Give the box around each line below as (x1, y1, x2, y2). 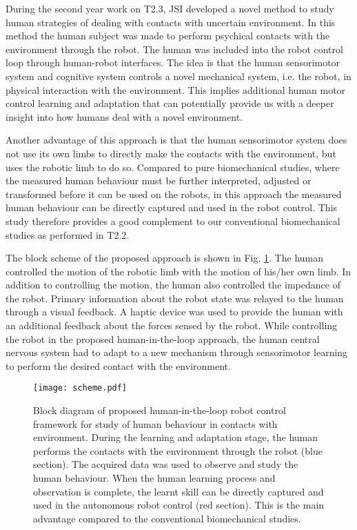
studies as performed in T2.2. (6, 227, 130, 242)
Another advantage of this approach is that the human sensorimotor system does (6, 132, 347, 147)
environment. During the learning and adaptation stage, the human (33, 430, 318, 444)
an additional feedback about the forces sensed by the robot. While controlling (6, 318, 338, 333)
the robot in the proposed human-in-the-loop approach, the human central (6, 331, 320, 346)
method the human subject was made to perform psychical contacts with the (6, 28, 330, 43)
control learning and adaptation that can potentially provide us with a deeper (6, 96, 334, 110)
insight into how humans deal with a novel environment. (6, 109, 243, 124)
